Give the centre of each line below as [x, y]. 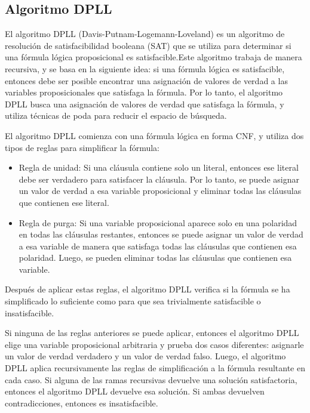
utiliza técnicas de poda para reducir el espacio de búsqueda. [116, 115]
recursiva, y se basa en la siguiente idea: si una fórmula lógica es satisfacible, [145, 68]
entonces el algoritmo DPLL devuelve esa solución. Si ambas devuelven [135, 391]
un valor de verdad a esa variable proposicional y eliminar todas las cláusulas [160, 191]
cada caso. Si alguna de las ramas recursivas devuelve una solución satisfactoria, [151, 379]
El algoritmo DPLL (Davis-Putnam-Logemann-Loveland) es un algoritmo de [145, 34]
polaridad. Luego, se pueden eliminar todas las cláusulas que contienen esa [155, 258]
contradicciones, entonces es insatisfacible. [82, 403]
